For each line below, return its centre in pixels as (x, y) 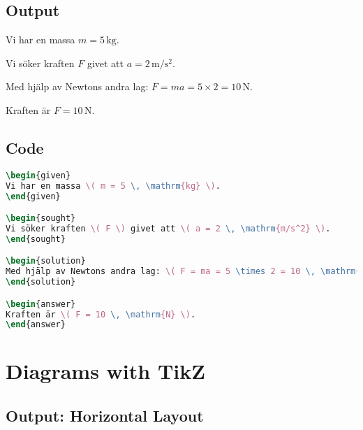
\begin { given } (38, 175)
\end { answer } (36, 325)
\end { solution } (41, 282)
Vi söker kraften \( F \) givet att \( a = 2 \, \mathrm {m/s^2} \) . (168, 228)
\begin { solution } (46, 261)
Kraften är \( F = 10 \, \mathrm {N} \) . (101, 314)
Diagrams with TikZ (105, 371)
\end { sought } (36, 239)
